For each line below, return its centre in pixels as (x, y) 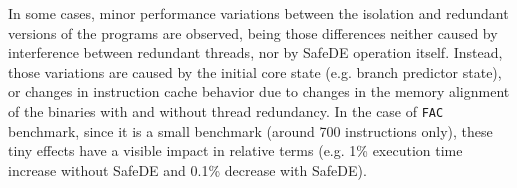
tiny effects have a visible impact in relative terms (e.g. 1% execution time (235, 150)
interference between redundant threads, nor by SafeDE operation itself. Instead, (255, 52)
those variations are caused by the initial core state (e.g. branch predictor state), (255, 71)
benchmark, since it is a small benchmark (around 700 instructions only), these (250, 130)
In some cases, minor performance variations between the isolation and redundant (258, 13)
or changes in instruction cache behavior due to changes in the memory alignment (259, 91)
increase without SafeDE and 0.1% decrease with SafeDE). (187, 169)
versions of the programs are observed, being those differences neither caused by (253, 32)
